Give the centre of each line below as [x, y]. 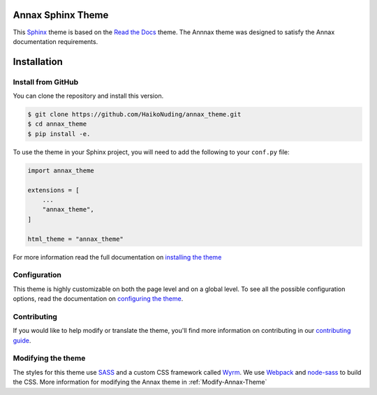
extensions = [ [53, 190]
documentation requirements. [56, 41]
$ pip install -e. [59, 134]
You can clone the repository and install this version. [88, 96]
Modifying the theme [49, 358]
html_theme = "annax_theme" [75, 239]
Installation [38, 62]
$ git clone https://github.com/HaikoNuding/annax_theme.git [134, 114]
